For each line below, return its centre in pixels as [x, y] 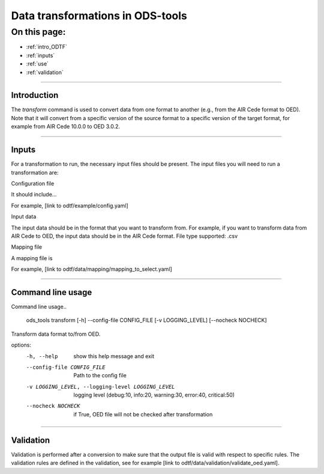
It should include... [34, 195]
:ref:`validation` [45, 72]
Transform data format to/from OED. [56, 334]
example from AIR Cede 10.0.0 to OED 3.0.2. [65, 127]
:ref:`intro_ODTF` [46, 47]
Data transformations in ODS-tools [99, 16]
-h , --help [42, 356]
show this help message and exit [114, 356]
